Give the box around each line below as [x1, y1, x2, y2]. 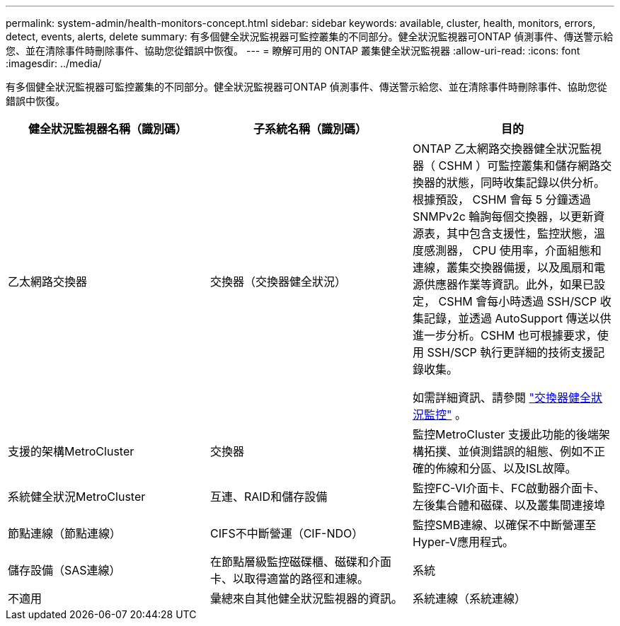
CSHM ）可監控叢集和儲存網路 [438, 158, 601, 173]
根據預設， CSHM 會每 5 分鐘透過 [412, 192, 591, 207]
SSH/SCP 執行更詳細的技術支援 [427, 345, 594, 359]
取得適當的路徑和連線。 [243, 572, 369, 586]
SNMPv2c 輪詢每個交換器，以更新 [412, 209, 594, 224]
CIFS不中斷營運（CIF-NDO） [209, 526, 364, 540]
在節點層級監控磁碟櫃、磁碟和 [209, 555, 369, 569]
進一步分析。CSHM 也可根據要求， [412, 328, 597, 342]
